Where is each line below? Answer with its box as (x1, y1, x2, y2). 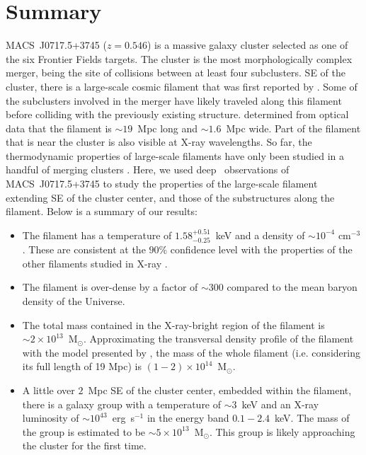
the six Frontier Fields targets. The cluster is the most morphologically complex (6, 51, 353, 66)
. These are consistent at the (22, 242, 146, 257)
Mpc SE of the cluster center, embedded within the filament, (88, 383, 352, 398)
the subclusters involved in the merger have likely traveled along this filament (6, 93, 342, 108)
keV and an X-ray (241, 396, 319, 411)
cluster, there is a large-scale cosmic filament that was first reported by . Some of (6, 79, 358, 93)
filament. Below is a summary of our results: (6, 204, 198, 219)
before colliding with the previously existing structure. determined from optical (6, 107, 349, 122)
